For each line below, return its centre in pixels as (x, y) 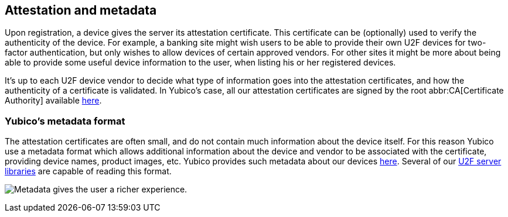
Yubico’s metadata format (65, 121)
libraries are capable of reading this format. (88, 171)
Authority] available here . (53, 101)
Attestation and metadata (81, 10)
